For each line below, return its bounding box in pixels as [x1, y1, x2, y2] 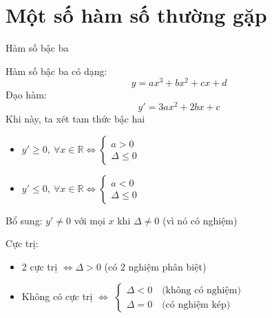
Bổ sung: [6, 213, 43, 227]
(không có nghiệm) [162, 285, 241, 295]
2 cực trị [21, 259, 58, 273]
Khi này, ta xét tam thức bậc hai [6, 112, 145, 126]
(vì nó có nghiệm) [162, 213, 238, 227]
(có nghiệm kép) [162, 299, 231, 310]
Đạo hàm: [6, 87, 47, 102]
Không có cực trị [21, 289, 93, 304]
